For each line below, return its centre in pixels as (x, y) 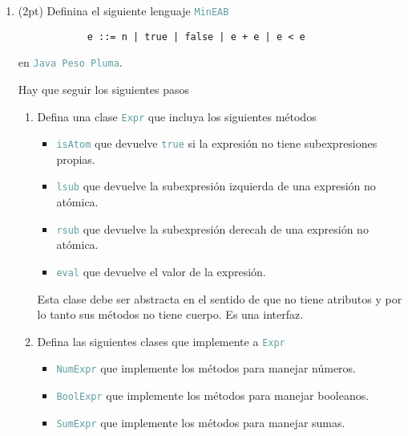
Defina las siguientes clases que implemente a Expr (161, 341)
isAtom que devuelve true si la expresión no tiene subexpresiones (217, 143)
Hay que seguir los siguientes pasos (103, 89)
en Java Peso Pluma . (70, 62)
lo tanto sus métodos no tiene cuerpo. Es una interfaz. (170, 314)
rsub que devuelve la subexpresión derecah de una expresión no (212, 228)
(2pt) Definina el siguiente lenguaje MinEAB (123, 10)
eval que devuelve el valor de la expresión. (161, 271)
